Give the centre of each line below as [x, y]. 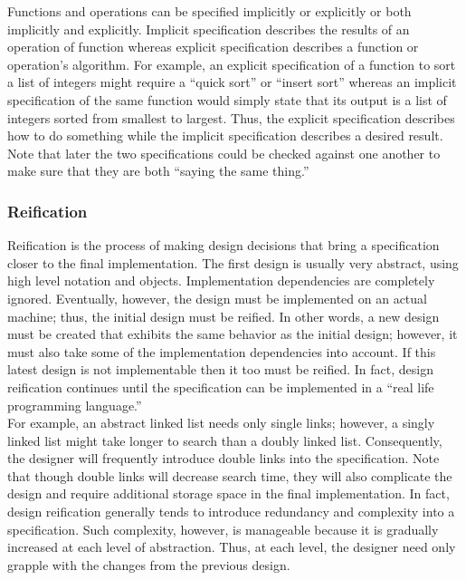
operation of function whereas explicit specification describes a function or [213, 47]
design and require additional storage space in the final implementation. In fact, [228, 493]
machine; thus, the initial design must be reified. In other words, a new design [223, 316]
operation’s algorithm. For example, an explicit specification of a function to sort [232, 64]
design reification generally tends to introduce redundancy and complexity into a [231, 512]
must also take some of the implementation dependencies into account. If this [222, 351]
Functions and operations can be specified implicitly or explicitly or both [209, 11]
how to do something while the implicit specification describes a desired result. [225, 135]
